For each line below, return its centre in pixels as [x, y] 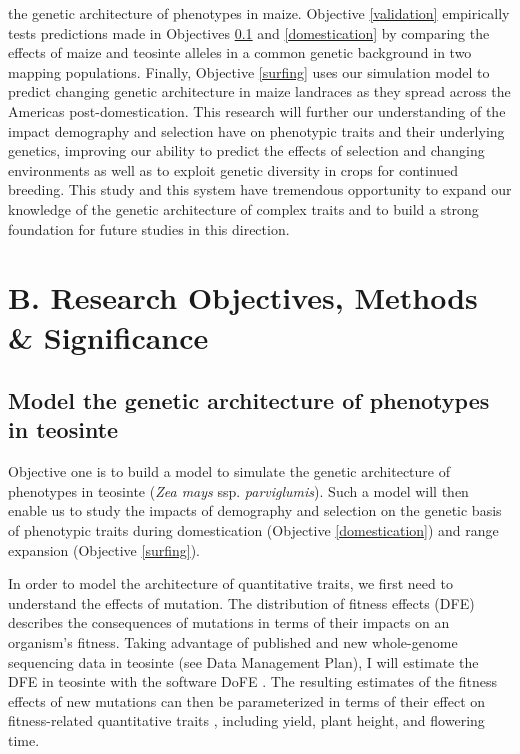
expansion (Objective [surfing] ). [104, 549]
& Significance [108, 336]
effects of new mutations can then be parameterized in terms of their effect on [247, 700]
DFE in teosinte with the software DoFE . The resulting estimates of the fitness [253, 681]
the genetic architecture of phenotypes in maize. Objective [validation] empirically [259, 13]
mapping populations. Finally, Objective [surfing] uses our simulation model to [249, 71]
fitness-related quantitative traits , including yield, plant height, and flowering [246, 720]
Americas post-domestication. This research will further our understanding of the [257, 110]
